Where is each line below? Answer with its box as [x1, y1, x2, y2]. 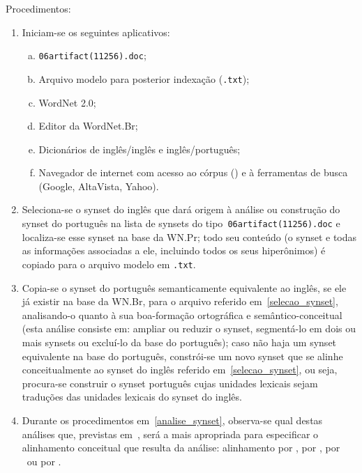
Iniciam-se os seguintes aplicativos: [22, 24, 170, 39]
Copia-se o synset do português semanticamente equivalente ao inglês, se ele [22, 280, 347, 295]
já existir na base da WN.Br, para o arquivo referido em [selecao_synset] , [22, 294, 338, 309]
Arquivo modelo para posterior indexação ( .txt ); [38, 71, 250, 86]
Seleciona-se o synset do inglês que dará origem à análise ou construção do [22, 202, 340, 217]
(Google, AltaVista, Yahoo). [38, 178, 159, 193]
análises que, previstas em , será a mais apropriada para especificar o [22, 426, 319, 441]
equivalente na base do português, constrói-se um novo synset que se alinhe [22, 348, 343, 363]
